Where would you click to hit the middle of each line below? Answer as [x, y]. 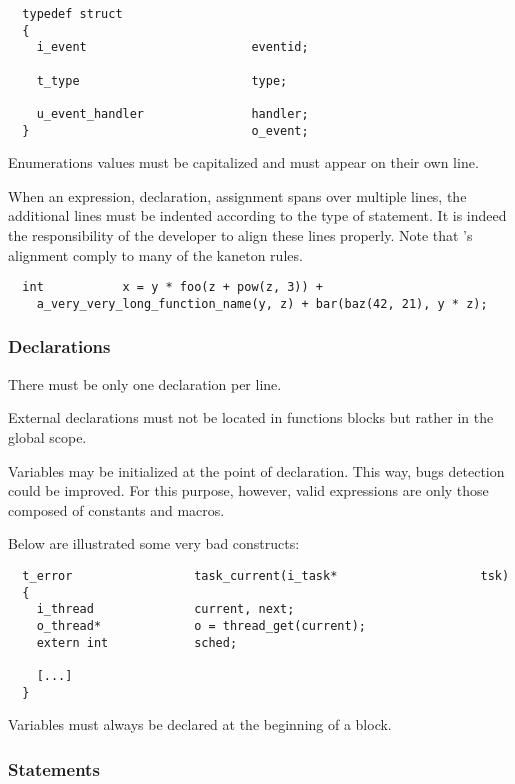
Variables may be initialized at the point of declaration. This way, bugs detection [256, 470]
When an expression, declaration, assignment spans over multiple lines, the [237, 195]
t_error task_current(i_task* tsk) [266, 575]
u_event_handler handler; [172, 113]
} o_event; [165, 130]
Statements [54, 768]
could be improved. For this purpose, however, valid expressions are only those [248, 490]
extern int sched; [137, 642]
